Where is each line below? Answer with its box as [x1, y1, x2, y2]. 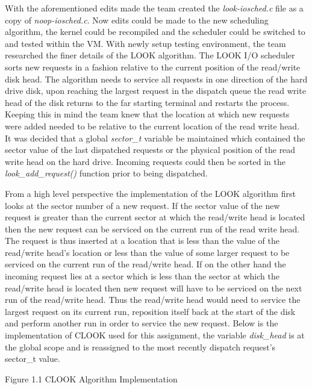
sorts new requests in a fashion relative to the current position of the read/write [5, 60, 301, 73]
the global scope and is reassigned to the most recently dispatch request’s [5, 340, 276, 353]
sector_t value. [5, 352, 60, 365]
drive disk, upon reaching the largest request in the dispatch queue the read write [5, 84, 306, 97]
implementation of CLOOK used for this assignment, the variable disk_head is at [5, 329, 305, 341]
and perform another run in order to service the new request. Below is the [5, 317, 278, 329]
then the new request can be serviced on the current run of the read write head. [5, 222, 300, 235]
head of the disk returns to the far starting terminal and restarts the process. [5, 96, 290, 108]
